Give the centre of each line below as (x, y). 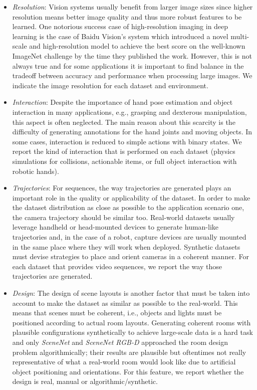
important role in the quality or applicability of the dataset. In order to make (131, 197)
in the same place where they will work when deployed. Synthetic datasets (126, 246)
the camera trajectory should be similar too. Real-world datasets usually (123, 217)
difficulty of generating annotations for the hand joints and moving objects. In (132, 132)
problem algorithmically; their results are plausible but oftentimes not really (129, 352)
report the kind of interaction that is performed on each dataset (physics (124, 151)
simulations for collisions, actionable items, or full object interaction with (124, 161)
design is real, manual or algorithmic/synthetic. (85, 381)
